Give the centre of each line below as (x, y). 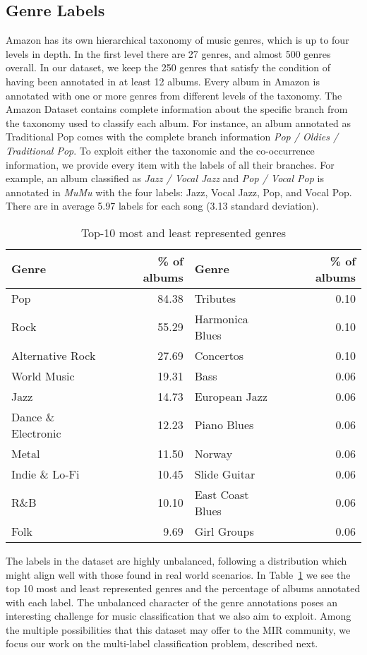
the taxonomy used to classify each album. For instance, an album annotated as (179, 122)
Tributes (215, 298)
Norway (213, 453)
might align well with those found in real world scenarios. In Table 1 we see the (178, 574)
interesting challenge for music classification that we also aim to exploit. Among (179, 616)
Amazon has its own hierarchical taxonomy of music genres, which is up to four (178, 40)
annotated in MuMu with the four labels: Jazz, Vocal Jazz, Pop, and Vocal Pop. (179, 192)
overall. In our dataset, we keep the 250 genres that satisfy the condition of (168, 67)
